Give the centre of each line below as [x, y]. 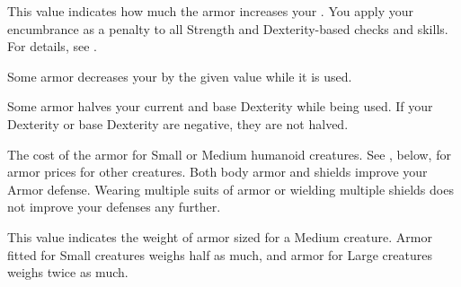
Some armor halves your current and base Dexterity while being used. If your [220, 106]
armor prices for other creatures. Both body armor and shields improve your [217, 172]
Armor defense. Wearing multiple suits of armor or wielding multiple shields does [230, 189]
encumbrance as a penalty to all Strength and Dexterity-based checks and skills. [228, 28]
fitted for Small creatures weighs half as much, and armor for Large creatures [220, 254]
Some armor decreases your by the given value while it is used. [180, 76]
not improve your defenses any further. [114, 207]
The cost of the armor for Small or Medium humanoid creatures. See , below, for [229, 154]
